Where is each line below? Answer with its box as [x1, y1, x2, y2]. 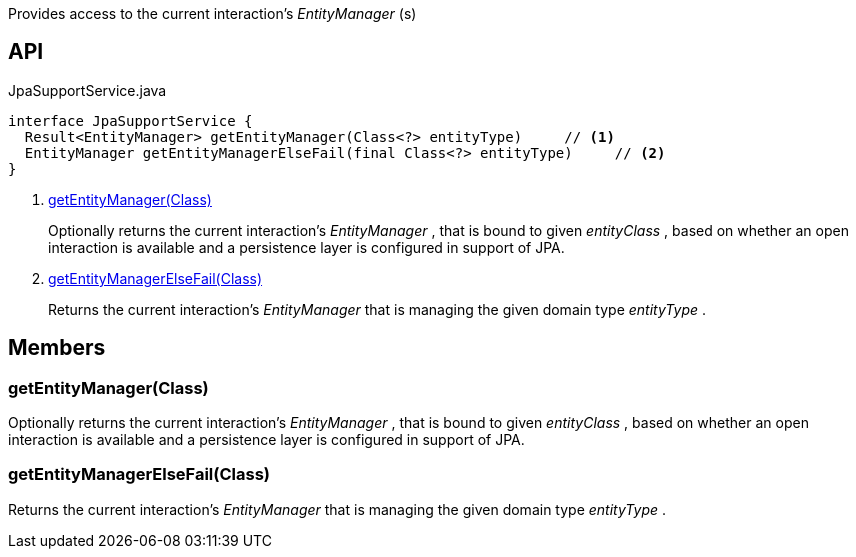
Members [8, 335, 106, 361]
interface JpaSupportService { [8, 112, 253, 129]
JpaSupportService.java [8, 81, 167, 99]
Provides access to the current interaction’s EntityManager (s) [8, 5, 417, 22]
